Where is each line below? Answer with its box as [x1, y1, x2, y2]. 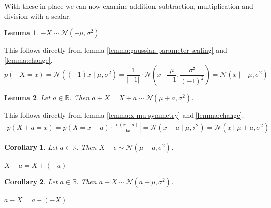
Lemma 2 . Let [4, 92, 50, 103]
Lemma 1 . [4, 27, 39, 37]
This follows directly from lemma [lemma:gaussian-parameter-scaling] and [4, 45, 227, 55]
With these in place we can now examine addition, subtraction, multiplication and [4, 1, 253, 11]
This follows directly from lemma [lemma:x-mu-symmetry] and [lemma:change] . [4, 110, 244, 120]
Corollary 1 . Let [4, 142, 58, 152]
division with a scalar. [4, 10, 71, 21]
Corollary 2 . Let [4, 176, 58, 186]
